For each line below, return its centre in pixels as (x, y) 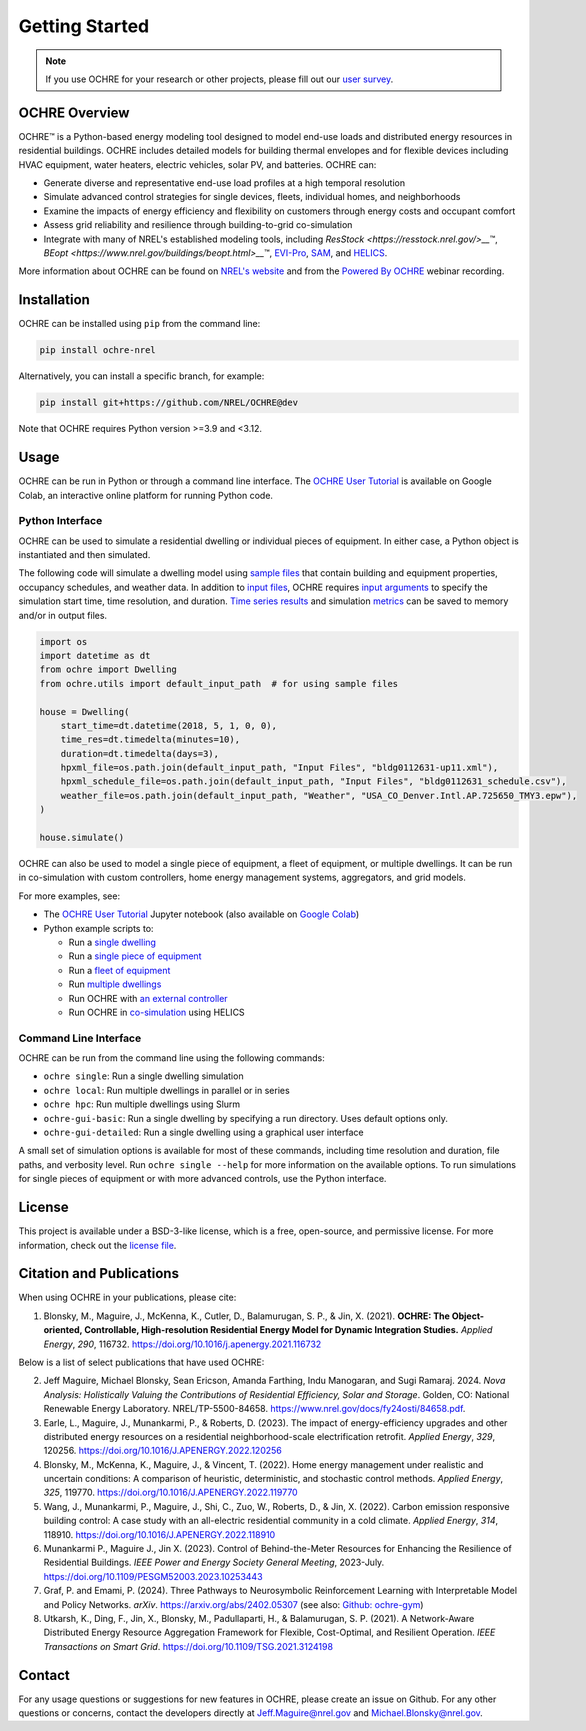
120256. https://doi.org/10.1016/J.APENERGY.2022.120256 (162, 1451)
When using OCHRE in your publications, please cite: (127, 1297)
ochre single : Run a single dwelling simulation (143, 1076)
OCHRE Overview (74, 112)
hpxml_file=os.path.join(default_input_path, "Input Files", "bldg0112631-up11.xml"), (279, 768)
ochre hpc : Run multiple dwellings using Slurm (142, 1104)
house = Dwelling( (84, 711)
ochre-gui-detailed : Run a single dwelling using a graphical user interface (203, 1132)
